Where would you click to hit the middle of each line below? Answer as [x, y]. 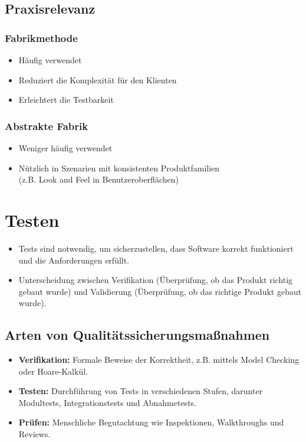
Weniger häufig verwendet [65, 148]
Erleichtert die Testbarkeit [66, 100]
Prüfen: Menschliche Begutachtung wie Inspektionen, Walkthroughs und [151, 422]
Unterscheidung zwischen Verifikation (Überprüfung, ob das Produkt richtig [156, 280]
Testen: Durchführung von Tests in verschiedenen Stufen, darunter [141, 391]
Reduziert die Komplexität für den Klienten [98, 79]
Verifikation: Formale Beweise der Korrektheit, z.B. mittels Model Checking [159, 360]
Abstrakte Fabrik [47, 126]
